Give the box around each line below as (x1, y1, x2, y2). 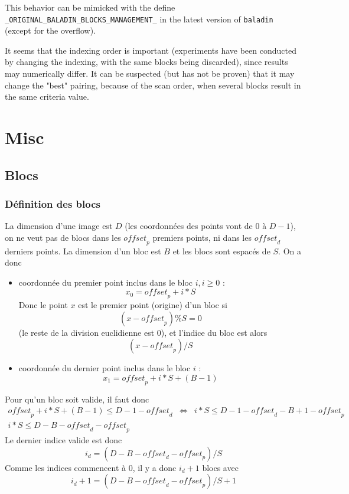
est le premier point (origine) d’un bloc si (78, 299, 227, 311)
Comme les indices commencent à (5, 461, 126, 473)
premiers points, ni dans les (152, 231, 252, 243)
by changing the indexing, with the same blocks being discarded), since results (5, 55, 288, 68)
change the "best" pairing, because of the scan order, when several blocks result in (5, 78, 301, 91)
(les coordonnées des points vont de (125, 220, 253, 232)
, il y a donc (132, 461, 177, 473)
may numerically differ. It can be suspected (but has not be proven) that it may (5, 67, 295, 80)
